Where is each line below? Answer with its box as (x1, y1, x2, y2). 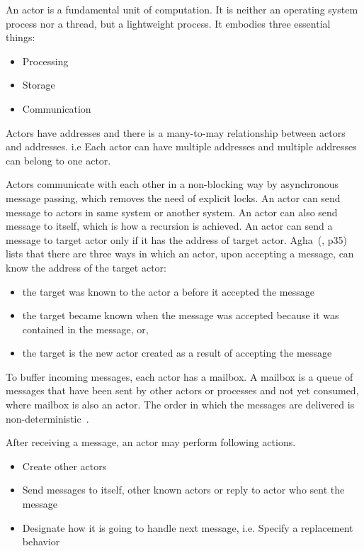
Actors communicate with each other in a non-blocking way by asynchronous (6, 177, 339, 191)
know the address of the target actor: (6, 260, 166, 274)
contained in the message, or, (22, 321, 149, 336)
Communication (22, 101, 91, 116)
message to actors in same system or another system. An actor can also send (6, 204, 338, 219)
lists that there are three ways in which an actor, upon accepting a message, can (6, 246, 354, 261)
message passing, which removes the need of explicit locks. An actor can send (6, 190, 341, 205)
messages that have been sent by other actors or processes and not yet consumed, (6, 383, 359, 398)
